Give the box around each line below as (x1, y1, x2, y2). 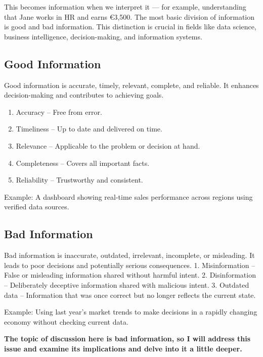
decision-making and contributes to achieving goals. (4, 90, 164, 100)
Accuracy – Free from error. (16, 106, 102, 117)
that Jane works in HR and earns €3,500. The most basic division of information (4, 11, 255, 22)
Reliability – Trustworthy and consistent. (16, 174, 143, 185)
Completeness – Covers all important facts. (16, 157, 150, 168)
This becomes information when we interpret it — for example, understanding (4, 2, 246, 12)
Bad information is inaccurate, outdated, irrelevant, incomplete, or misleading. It (4, 250, 255, 260)
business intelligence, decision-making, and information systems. (4, 31, 202, 41)
